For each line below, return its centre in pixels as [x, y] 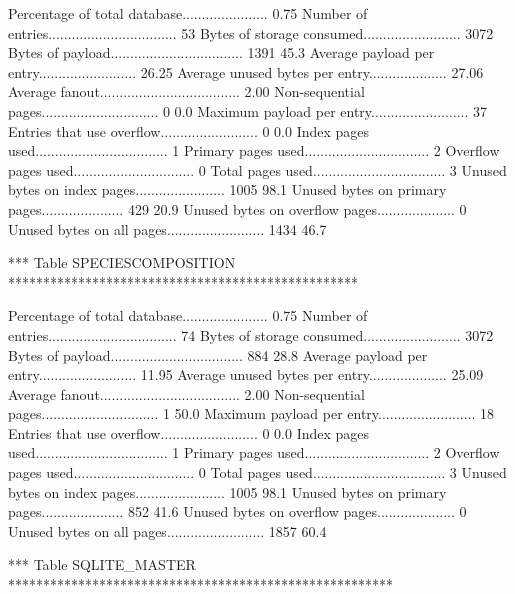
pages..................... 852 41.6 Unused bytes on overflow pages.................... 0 [237, 511]
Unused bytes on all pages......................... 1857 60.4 [167, 530]
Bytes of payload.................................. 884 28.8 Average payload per [218, 354]
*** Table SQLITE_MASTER [102, 564]
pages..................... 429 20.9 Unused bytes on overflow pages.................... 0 [237, 208]
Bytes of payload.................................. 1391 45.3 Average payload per [221, 52]
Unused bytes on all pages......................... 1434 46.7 [167, 228]
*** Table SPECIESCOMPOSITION [122, 262]
